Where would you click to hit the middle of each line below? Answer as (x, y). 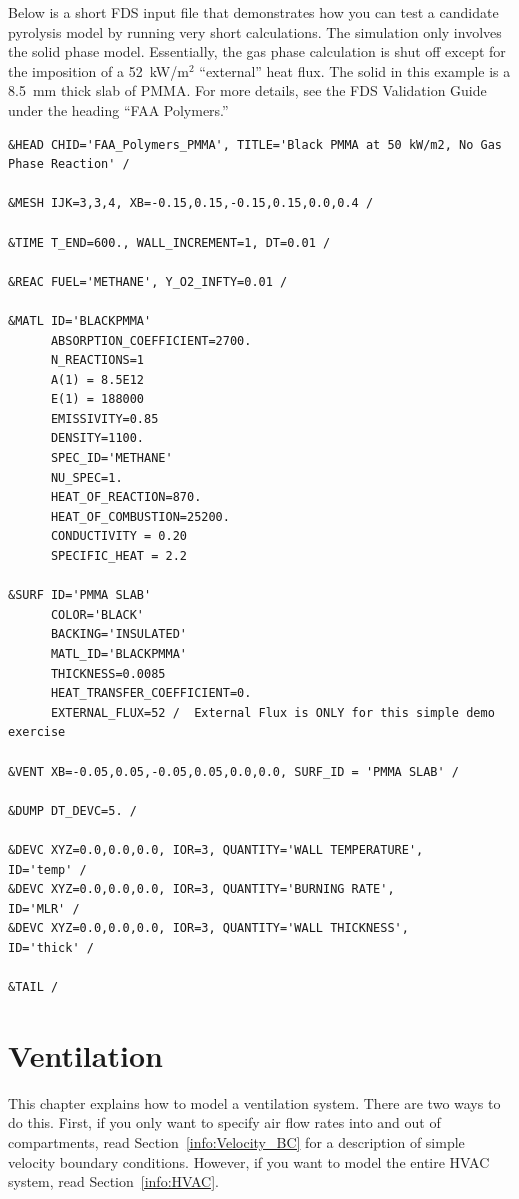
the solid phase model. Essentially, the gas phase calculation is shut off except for (257, 51)
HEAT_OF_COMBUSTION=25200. (140, 516)
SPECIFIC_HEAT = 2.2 (118, 556)
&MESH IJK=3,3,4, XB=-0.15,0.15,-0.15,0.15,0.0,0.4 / (191, 203)
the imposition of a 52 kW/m (98, 70)
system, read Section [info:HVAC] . (114, 1181)
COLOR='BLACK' (97, 614)
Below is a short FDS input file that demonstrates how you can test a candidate (253, 12)
